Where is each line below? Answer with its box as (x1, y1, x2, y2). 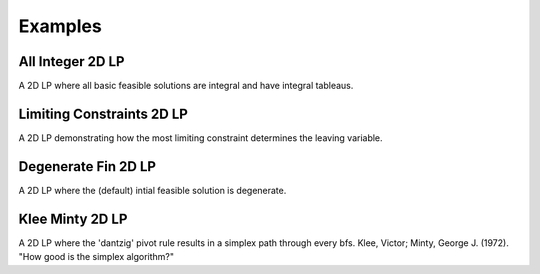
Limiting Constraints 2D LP (18, 105, 189, 122)
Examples (18, 15, 102, 37)
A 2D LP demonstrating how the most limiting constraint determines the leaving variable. (18, 131, 384, 144)
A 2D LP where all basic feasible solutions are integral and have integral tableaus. (18, 80, 354, 92)
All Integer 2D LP (18, 53, 125, 70)
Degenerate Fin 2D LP (18, 158, 157, 175)
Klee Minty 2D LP (18, 210, 128, 227)
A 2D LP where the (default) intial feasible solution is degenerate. (18, 184, 287, 196)
